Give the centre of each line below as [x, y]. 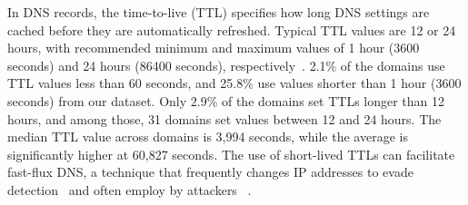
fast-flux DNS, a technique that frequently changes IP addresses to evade [210, 172]
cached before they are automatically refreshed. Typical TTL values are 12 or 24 [232, 29]
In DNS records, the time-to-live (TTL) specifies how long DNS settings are [219, 12]
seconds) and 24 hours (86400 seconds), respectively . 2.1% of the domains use [226, 65]
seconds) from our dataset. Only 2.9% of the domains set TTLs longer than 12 [226, 100]
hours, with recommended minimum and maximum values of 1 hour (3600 [214, 48]
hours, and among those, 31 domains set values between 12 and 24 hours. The [224, 118]
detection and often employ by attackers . [129, 189]
